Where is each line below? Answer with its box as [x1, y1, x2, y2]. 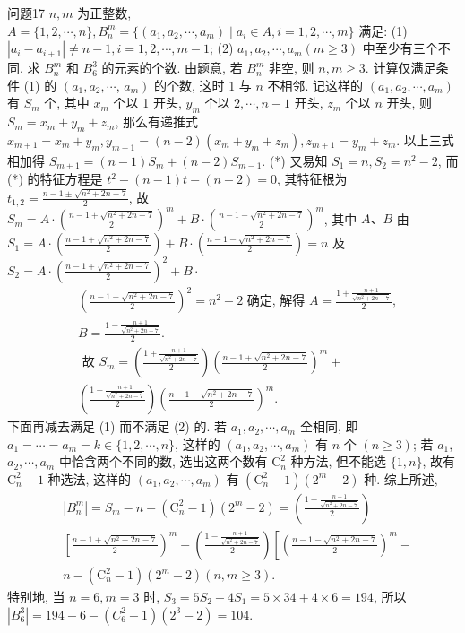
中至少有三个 [362, 39, 438, 57]
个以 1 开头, [113, 93, 182, 112]
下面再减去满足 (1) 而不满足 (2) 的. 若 [7, 417, 227, 436]
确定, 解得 [246, 295, 306, 308]
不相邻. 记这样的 [267, 75, 364, 94]
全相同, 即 [299, 417, 358, 436]
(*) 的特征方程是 [7, 169, 103, 188]
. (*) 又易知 [262, 151, 328, 169]
